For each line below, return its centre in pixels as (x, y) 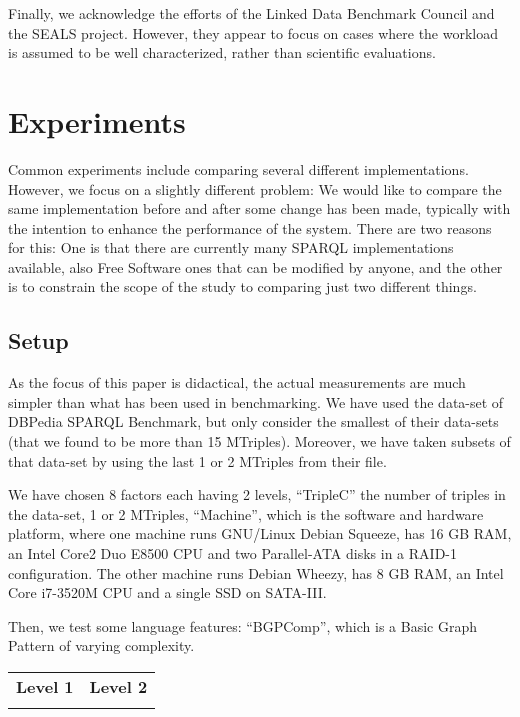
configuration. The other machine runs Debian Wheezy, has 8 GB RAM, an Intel (256, 572)
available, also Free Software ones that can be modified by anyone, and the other (255, 266)
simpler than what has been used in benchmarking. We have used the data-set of (256, 401)
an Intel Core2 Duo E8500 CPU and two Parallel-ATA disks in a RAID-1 (232, 553)
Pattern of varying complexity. (101, 645)
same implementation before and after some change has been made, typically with (259, 208)
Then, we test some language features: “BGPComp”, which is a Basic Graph (243, 625)
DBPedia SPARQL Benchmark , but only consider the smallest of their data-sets (253, 421)
